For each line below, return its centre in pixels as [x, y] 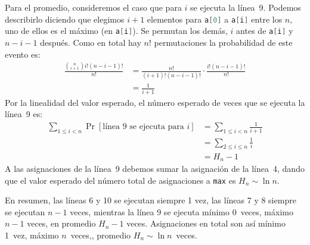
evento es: [23, 54]
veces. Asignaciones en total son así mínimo [206, 223]
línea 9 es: [24, 114]
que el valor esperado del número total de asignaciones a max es [120, 180]
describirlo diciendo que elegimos [65, 19]
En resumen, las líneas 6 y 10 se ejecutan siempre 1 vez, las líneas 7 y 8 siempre [151, 200]
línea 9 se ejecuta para [143, 127]
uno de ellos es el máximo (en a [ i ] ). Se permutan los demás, [116, 31]
